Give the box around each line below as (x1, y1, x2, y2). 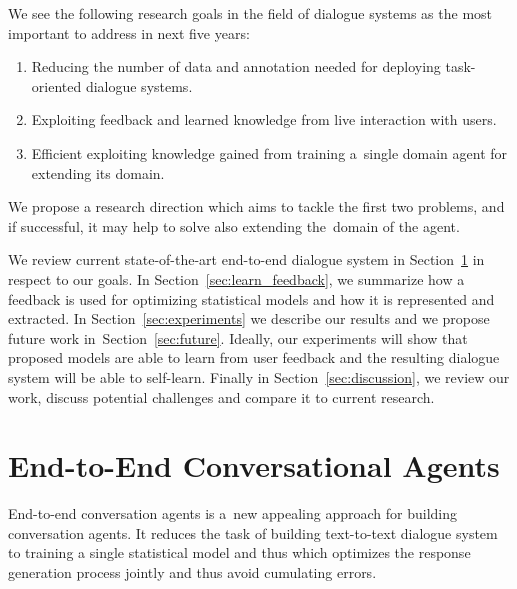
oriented (31, 75, 82, 96)
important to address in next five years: (8, 22, 250, 43)
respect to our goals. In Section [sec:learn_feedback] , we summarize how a (8, 268, 465, 289)
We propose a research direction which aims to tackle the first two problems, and (8, 196, 505, 217)
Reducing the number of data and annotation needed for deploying (31, 56, 441, 77)
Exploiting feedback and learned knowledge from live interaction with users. (31, 109, 497, 130)
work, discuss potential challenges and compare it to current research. (8, 386, 435, 407)
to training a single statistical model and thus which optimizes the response (8, 542, 471, 563)
